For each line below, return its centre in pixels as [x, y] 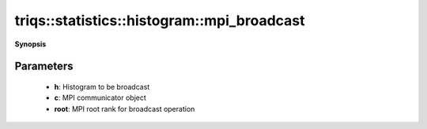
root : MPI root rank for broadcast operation [125, 109]
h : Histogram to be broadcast [102, 87]
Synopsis [30, 44]
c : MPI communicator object [100, 98]
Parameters [44, 66]
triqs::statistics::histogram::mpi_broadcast [160, 20]
